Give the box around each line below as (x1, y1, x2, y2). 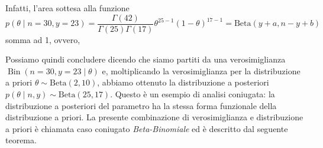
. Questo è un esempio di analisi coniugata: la (110, 88, 275, 100)
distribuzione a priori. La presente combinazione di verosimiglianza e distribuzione (5, 111, 303, 123)
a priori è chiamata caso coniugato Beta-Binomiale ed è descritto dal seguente (5, 122, 288, 134)
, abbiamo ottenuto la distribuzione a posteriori (97, 76, 269, 88)
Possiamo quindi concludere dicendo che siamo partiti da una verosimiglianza (5, 53, 286, 65)
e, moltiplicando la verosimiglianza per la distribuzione (102, 64, 301, 77)
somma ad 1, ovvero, (5, 33, 80, 45)
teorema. (5, 134, 37, 146)
